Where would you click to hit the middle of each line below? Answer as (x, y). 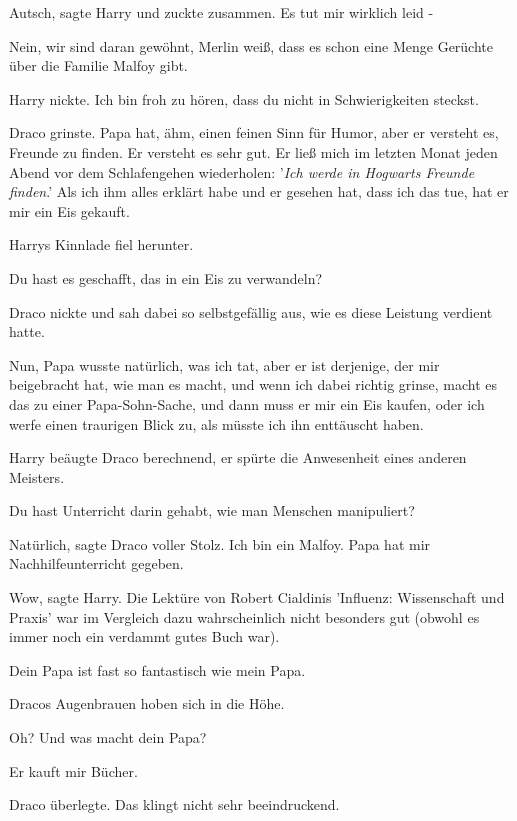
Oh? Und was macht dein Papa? (108, 737)
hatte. (27, 331)
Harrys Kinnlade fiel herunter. (101, 244)
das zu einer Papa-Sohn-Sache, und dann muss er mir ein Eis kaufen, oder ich (247, 403)
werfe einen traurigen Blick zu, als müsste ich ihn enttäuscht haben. (216, 423)
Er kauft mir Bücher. (73, 770)
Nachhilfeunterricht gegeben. (96, 563)
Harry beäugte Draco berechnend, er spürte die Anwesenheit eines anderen (238, 457)
